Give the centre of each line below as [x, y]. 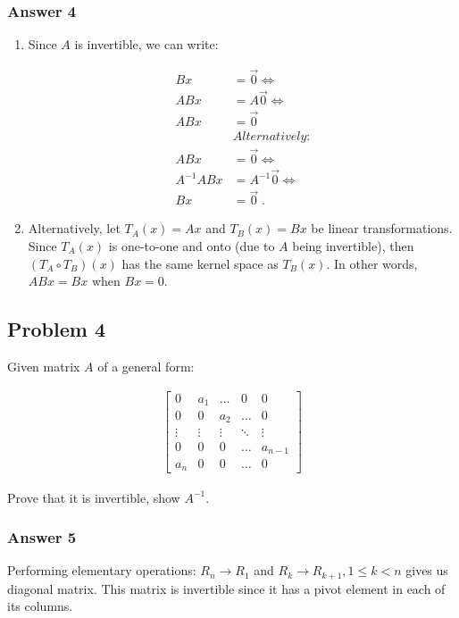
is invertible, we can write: [146, 44]
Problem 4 [56, 329]
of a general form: [146, 366]
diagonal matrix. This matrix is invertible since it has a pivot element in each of [226, 588]
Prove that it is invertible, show [94, 497]
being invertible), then [353, 245]
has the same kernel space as [200, 263]
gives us [427, 570]
